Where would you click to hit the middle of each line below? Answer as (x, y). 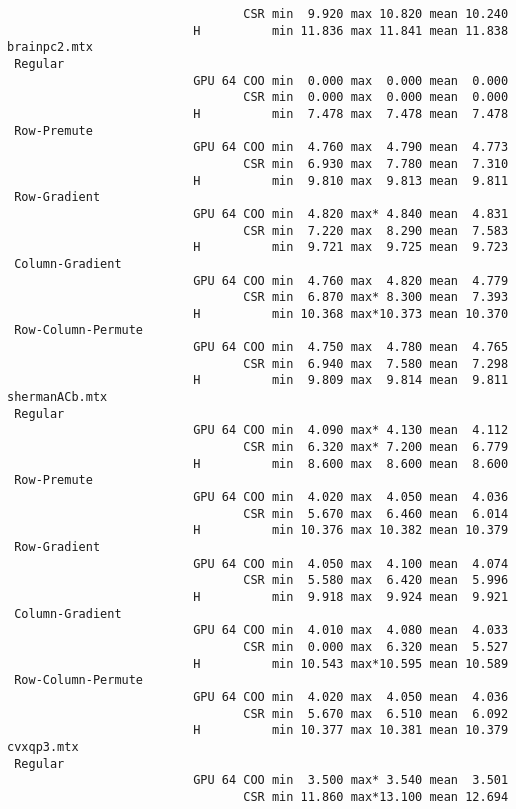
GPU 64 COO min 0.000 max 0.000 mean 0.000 (351, 80)
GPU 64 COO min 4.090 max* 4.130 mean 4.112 (351, 430)
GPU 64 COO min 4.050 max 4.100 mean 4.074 (351, 563)
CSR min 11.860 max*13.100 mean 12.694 (376, 796)
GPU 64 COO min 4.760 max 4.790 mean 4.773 (351, 147)
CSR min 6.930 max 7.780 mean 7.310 (376, 163)
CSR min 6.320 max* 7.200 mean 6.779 (376, 447)
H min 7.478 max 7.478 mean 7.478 (351, 113)
